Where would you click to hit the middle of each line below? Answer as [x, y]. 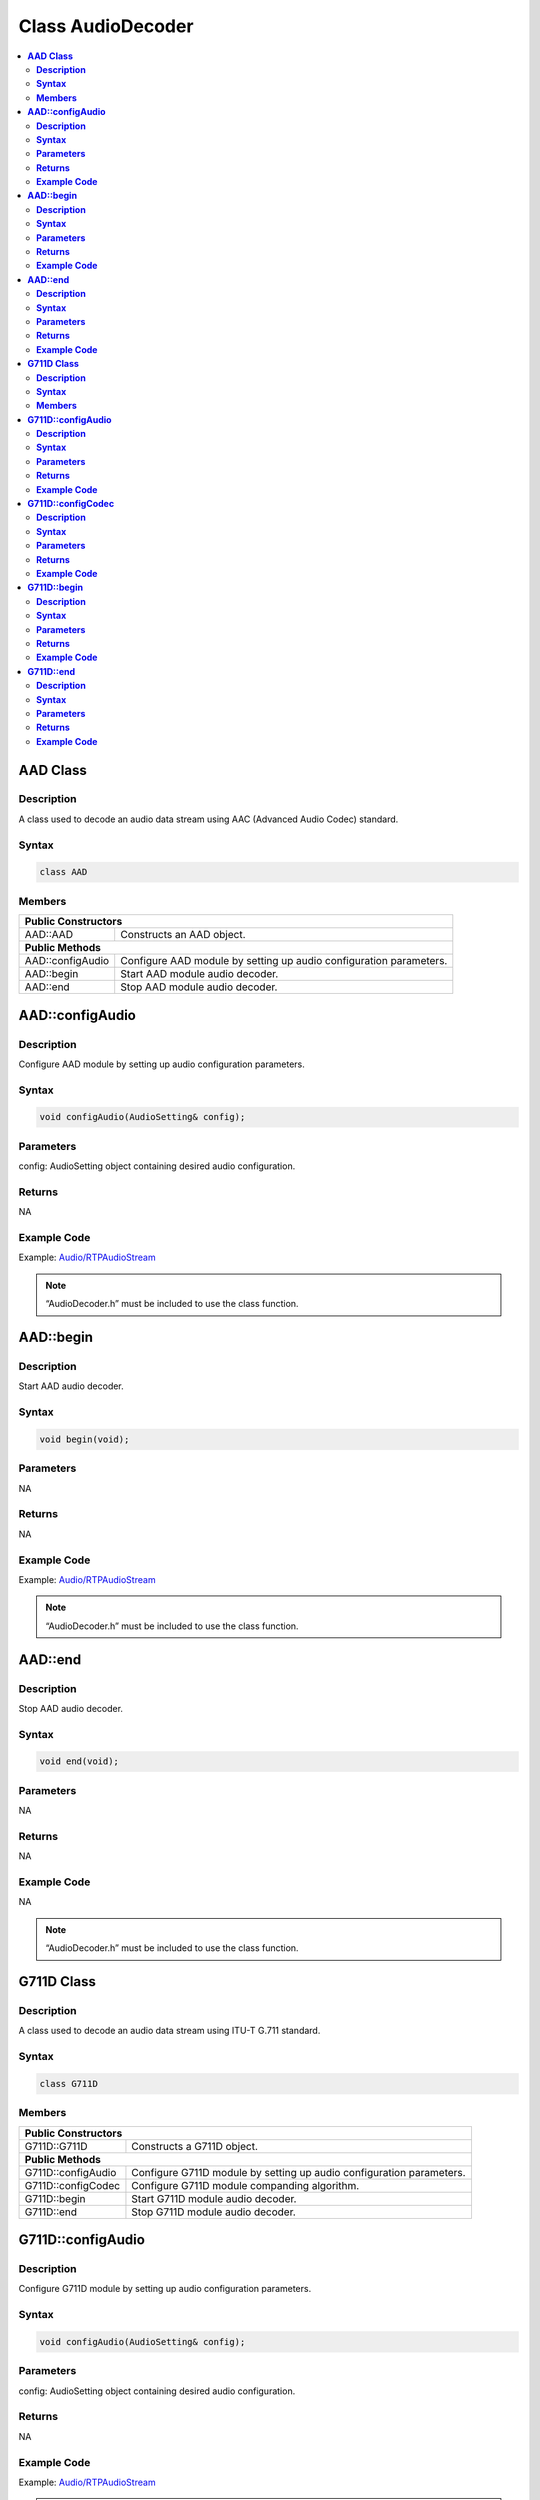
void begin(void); [84, 1439]
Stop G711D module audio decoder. [214, 2212]
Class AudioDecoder [106, 26]
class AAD [63, 872]
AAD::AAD [49, 935]
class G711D [69, 2083]
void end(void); [79, 1761]
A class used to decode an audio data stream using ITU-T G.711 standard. [169, 2031]
